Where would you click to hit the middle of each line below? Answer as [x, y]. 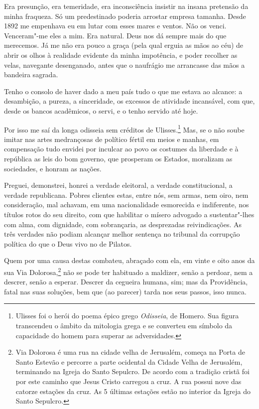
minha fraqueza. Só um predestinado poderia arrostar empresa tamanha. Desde [125, 16]
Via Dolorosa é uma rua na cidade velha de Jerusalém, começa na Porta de [130, 352]
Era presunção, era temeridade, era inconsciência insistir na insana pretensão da [126, 6]
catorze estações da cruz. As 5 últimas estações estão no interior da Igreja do [133, 391]
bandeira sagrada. [31, 74]
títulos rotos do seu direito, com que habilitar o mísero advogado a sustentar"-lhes [129, 214]
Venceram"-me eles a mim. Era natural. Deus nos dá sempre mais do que [115, 35]
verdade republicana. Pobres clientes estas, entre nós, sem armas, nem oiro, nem [126, 195]
